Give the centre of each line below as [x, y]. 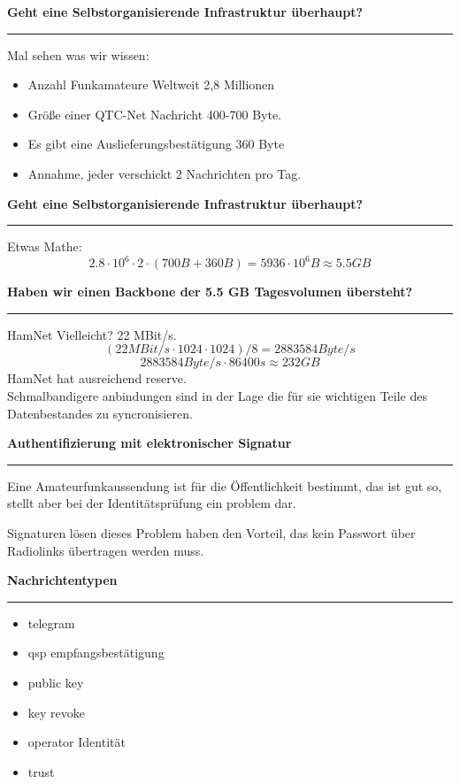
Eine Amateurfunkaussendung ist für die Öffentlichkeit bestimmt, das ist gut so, [225, 485]
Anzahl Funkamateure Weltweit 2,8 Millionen [151, 85]
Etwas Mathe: [45, 246]
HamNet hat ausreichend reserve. [97, 378]
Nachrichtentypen [62, 580]
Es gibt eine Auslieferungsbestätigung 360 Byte [156, 144]
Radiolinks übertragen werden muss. [106, 550]
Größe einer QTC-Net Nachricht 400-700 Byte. [154, 114]
